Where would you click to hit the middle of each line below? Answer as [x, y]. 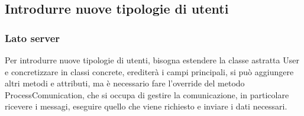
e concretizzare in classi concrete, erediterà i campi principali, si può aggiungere [149, 71]
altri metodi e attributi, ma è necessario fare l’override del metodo [125, 83]
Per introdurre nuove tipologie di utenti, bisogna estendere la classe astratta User [152, 60]
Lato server [33, 38]
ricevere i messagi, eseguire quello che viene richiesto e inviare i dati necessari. [146, 106]
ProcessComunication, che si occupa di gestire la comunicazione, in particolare [147, 94]
